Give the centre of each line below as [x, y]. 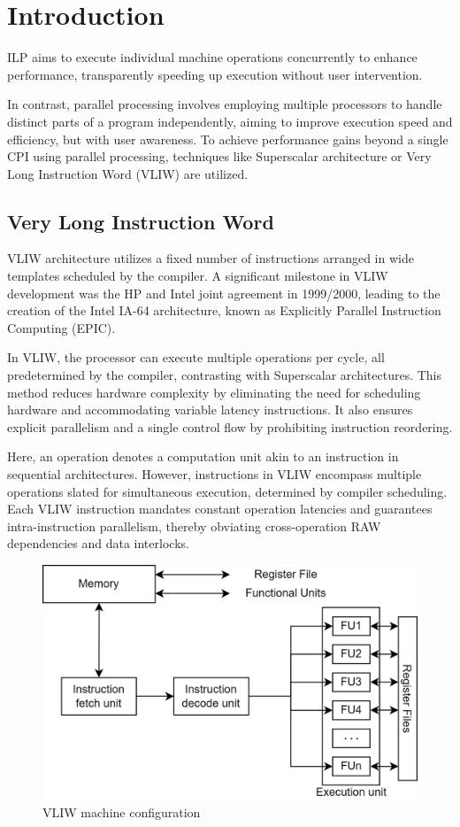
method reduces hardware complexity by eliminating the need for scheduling [214, 392]
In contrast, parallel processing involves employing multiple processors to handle [225, 104]
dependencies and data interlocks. [98, 543]
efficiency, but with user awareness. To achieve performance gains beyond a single [228, 139]
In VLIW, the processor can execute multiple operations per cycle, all [196, 357]
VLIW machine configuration [122, 812]
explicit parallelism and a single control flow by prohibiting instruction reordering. [230, 426]
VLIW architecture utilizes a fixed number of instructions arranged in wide [211, 258]
